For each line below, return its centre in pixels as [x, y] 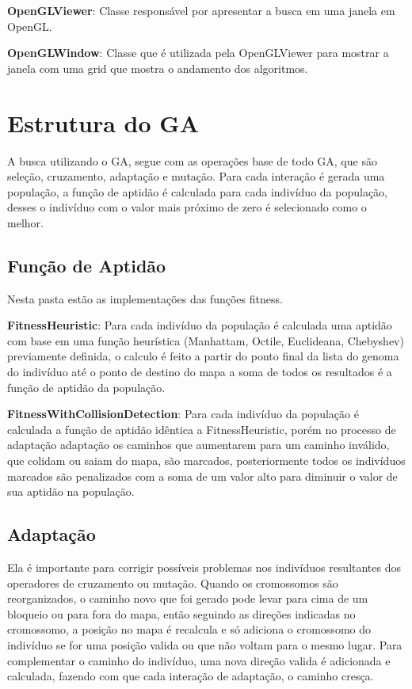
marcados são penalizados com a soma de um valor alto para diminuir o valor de [202, 476]
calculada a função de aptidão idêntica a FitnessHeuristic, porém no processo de [202, 429]
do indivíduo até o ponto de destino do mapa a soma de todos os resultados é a [200, 372]
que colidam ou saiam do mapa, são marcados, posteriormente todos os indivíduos [206, 461]
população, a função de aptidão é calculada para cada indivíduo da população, [198, 191]
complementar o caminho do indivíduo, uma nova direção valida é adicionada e [199, 660]
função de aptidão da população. [86, 387]
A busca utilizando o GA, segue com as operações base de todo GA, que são [192, 160]
